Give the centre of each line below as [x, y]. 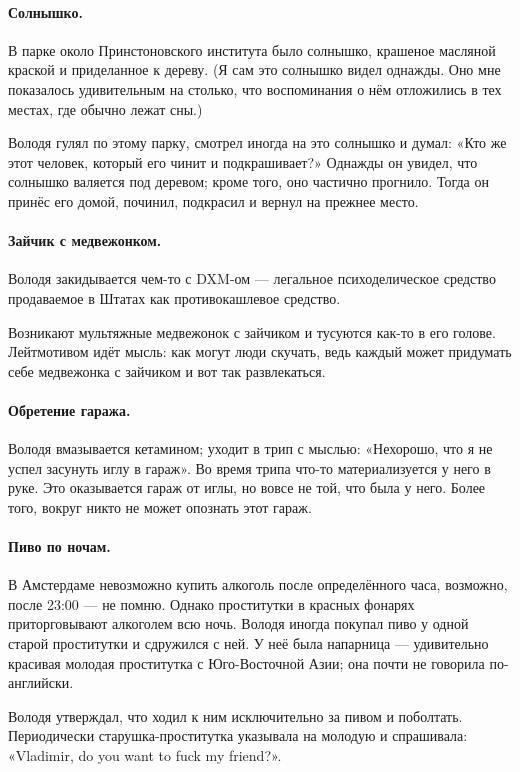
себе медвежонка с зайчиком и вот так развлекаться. [167, 370]
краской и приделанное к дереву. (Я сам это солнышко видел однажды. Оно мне [254, 69]
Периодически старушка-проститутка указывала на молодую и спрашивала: [238, 735]
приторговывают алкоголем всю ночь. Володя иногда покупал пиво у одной [238, 623]
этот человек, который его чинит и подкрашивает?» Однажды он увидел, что [243, 161]
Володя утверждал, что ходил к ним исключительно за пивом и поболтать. [235, 715]
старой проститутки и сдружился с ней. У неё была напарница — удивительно [248, 643]
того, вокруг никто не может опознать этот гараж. [160, 506]
